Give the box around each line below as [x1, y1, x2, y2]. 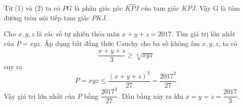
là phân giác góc [74, 3, 123, 13]
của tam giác [141, 3, 180, 13]
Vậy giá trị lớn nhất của [4, 91, 76, 101]
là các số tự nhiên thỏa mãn [37, 29, 120, 39]
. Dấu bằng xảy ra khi [118, 91, 183, 101]
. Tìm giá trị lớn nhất [171, 29, 236, 39]
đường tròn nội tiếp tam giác [4, 12, 90, 22]
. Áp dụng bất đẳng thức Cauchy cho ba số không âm [40, 38, 200, 48]
